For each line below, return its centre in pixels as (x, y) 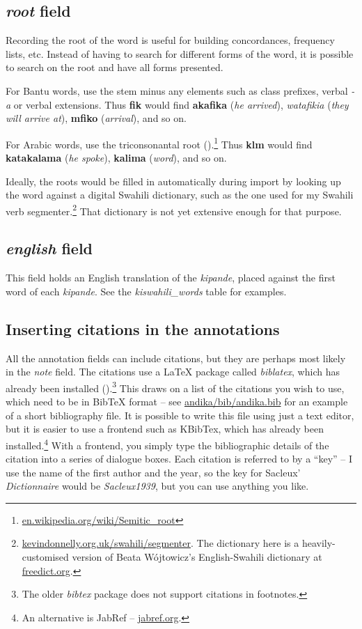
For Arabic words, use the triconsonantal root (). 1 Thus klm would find (159, 143)
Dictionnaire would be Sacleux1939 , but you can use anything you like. (157, 486)
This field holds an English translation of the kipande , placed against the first (171, 278)
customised (45, 557)
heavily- (318, 543)
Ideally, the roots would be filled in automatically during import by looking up (173, 181)
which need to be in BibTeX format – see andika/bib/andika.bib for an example (177, 402)
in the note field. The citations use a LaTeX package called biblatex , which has (173, 372)
